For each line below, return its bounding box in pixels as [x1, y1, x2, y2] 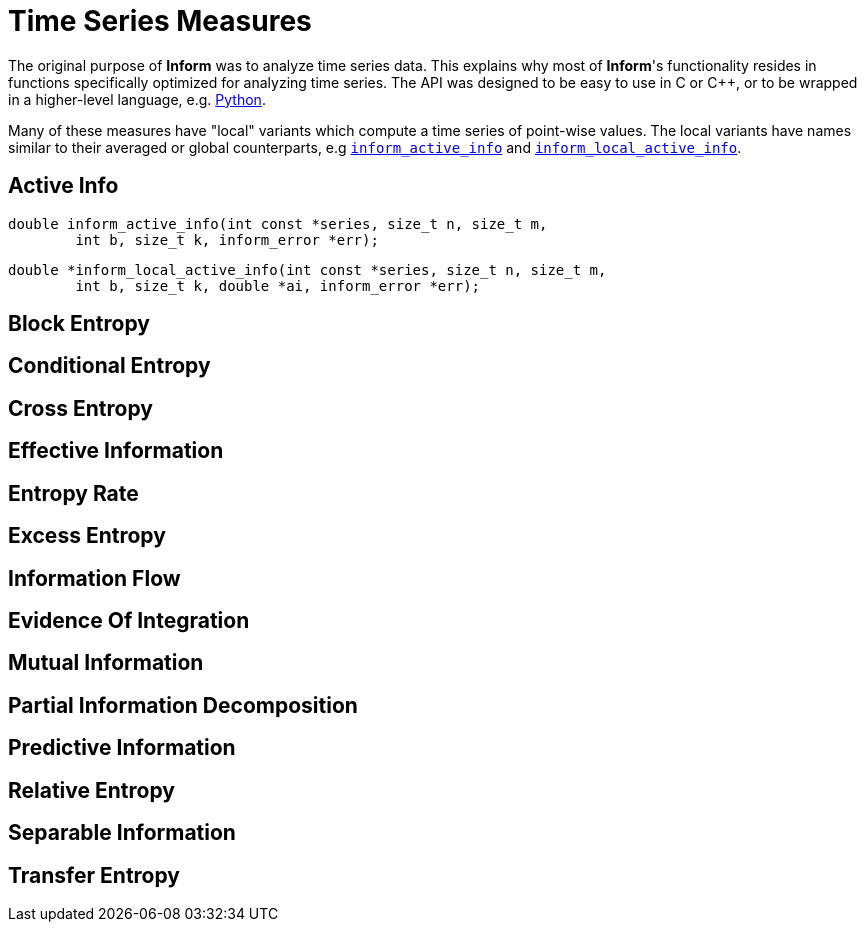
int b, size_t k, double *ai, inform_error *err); [75, 277, 481, 294]
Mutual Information [8, 650, 204, 676]
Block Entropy [8, 311, 150, 337]
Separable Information [8, 820, 236, 846]
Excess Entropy [8, 523, 166, 549]
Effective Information [8, 438, 224, 464]
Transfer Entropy [8, 862, 180, 888]
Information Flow [8, 565, 181, 591]
